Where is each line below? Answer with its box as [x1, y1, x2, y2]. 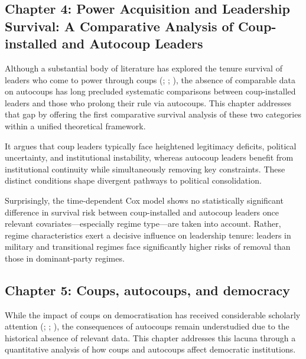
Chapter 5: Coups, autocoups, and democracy [5, 280, 291, 299]
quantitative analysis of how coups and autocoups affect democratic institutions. [5, 343, 296, 355]
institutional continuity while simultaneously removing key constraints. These [5, 162, 285, 175]
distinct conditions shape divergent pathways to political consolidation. [5, 174, 262, 187]
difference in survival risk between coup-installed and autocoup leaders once [5, 205, 279, 218]
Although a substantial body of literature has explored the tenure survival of [5, 61, 282, 74]
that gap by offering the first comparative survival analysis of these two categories [5, 108, 301, 120]
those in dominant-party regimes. [5, 252, 125, 264]
